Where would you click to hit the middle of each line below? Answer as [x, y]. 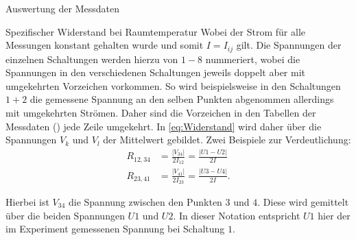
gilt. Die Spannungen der [289, 45]
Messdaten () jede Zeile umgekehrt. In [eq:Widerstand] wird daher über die [164, 126]
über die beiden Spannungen [65, 215]
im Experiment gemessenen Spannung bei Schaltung [115, 229]
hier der [334, 215]
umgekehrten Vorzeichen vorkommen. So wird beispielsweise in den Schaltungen [173, 85]
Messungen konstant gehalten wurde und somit [105, 45]
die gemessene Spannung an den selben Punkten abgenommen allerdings [182, 99]
